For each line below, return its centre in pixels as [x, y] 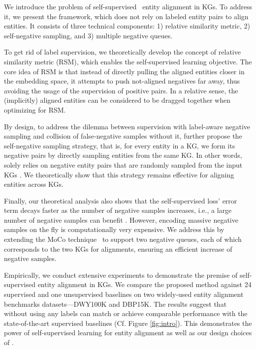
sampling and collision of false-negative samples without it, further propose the [123, 136]
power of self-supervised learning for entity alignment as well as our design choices [128, 333]
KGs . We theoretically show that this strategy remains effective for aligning [119, 174]
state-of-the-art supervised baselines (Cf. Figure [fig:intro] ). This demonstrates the [128, 323]
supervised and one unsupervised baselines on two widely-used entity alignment [124, 294]
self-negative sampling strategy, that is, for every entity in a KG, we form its [120, 145]
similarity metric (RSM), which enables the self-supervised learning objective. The [128, 61]
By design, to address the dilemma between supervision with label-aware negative [127, 126]
